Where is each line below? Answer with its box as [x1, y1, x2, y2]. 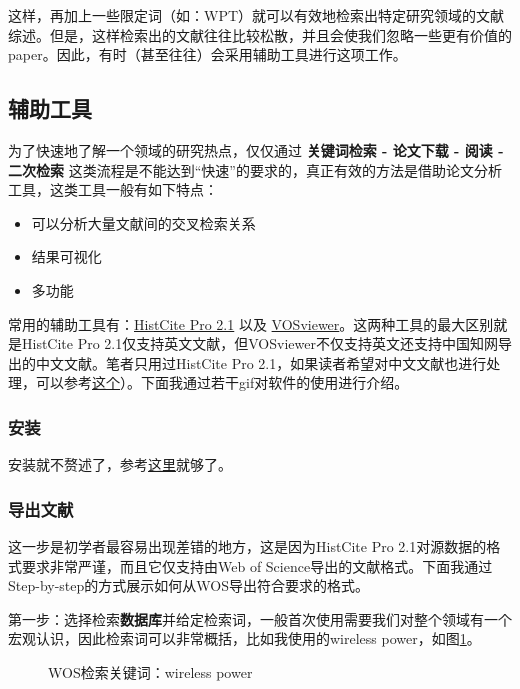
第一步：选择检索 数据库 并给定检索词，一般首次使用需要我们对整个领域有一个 [8, 608, 512, 629]
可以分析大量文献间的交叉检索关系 [31, 212, 256, 233]
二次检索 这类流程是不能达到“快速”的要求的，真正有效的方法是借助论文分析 [8, 159, 502, 180]
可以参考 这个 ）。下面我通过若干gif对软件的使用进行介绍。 [35, 372, 409, 393]
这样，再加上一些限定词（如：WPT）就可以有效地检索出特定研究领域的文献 [8, 5, 505, 25]
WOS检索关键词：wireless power [48, 661, 253, 682]
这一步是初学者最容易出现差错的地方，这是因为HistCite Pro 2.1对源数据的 [8, 535, 487, 556]
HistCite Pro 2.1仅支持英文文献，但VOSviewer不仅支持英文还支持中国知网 [21, 333, 498, 354]
